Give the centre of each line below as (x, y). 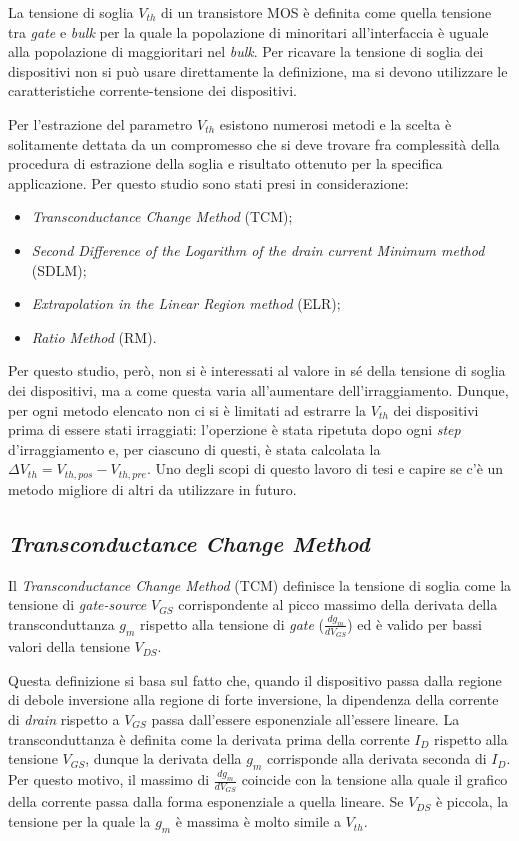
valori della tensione (69, 646)
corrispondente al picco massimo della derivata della (338, 604)
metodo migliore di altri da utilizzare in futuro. (152, 488)
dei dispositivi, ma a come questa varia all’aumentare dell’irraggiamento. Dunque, (258, 389)
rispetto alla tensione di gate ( (232, 623)
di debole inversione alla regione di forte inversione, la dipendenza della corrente (253, 699)
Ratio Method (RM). (94, 336)
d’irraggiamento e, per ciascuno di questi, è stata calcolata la (194, 448)
